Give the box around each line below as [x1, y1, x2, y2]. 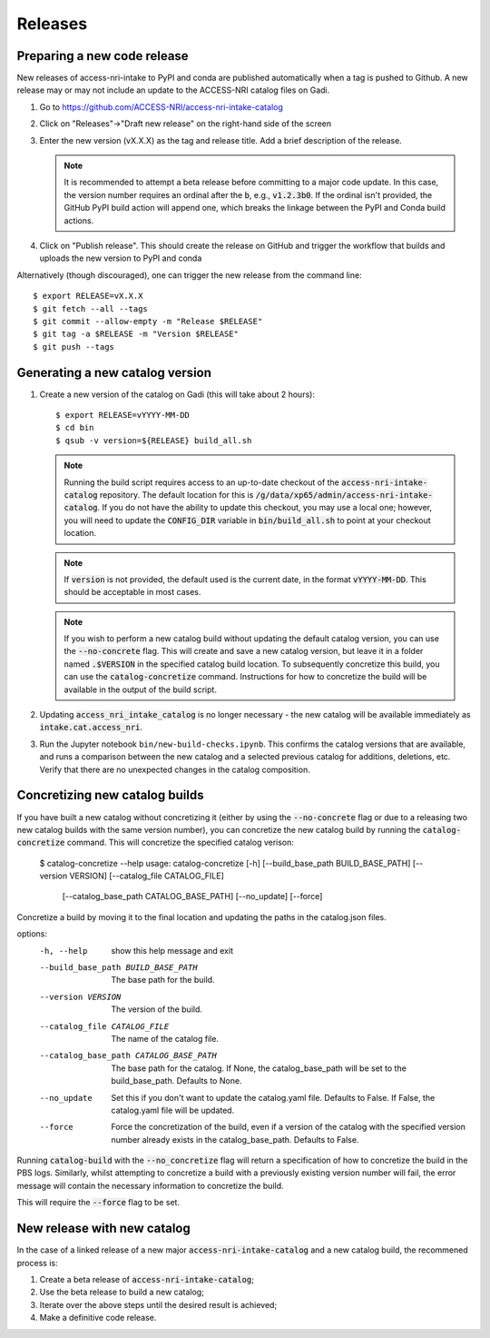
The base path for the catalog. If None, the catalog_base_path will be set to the [111, 1063, 407, 1074]
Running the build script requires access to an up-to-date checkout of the [64, 477, 340, 488]
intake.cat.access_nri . [39, 722, 143, 733]
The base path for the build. [111, 975, 215, 986]
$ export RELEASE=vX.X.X [33, 291, 143, 302]
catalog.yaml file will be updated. [111, 1105, 235, 1115]
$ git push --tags [33, 342, 115, 352]
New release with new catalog [16, 1221, 191, 1236]
